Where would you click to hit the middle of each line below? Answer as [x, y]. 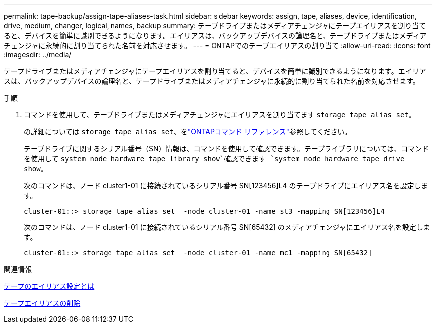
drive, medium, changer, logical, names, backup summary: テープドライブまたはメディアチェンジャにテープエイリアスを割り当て [215, 26]
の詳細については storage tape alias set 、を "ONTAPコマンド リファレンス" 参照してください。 [188, 132]
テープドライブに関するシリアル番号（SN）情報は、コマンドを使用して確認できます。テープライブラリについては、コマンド [226, 149]
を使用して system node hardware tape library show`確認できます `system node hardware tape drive [214, 159]
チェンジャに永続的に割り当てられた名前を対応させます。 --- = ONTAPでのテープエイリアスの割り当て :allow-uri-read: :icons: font [217, 46]
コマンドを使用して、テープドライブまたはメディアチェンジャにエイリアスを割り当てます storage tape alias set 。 [220, 115]
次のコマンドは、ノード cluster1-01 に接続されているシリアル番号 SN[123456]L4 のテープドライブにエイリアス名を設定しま [226, 185]
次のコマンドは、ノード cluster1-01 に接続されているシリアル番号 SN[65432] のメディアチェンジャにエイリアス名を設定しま [227, 227]
